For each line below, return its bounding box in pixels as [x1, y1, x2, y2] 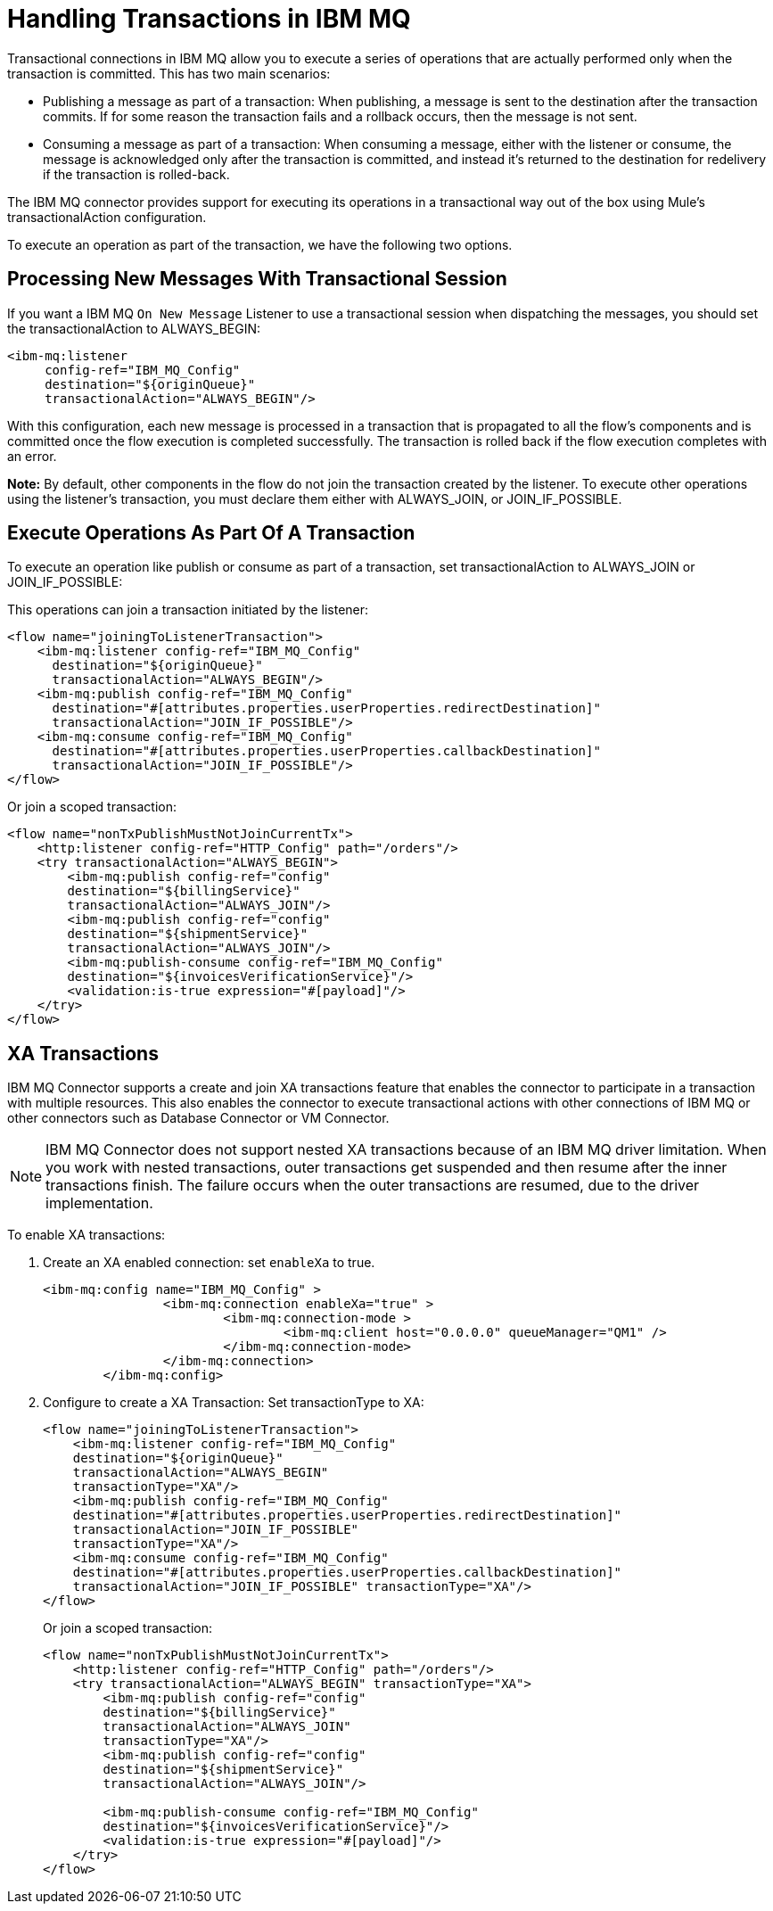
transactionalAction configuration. [7, 209, 207, 225]
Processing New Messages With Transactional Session [7, 268, 507, 291]
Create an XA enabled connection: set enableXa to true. [43, 1255, 375, 1271]
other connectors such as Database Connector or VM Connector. [7, 1110, 390, 1126]
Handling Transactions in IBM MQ [7, 4, 411, 34]
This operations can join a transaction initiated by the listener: [7, 602, 369, 618]
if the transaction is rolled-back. [43, 166, 230, 182]
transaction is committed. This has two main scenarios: [7, 65, 331, 81]
